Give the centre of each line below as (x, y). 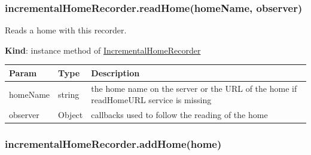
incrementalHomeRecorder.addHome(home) (113, 144)
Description (115, 72)
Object (71, 115)
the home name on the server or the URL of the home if (194, 88)
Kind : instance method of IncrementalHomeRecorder (103, 50)
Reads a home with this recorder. (66, 30)
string (69, 94)
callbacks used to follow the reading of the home (179, 115)
